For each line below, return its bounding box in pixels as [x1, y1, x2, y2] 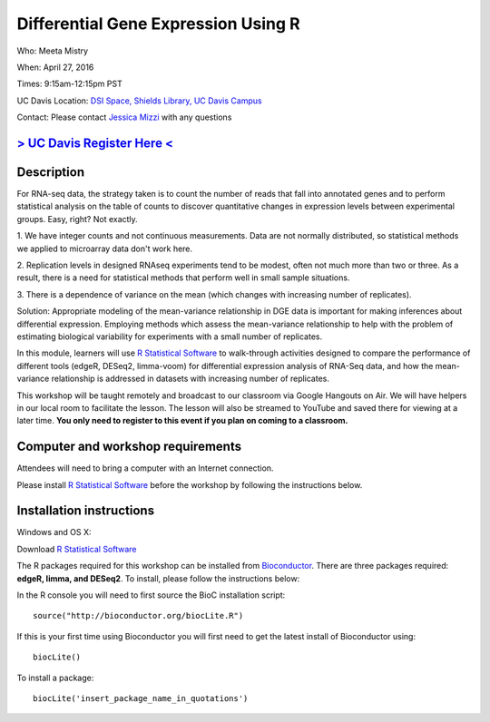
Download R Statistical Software [16, 543, 137, 554]
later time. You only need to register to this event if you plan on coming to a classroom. [16, 415, 348, 426]
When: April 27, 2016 [16, 62, 94, 73]
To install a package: [16, 672, 94, 683]
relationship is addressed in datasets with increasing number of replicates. [51, 373, 330, 385]
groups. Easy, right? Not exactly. [16, 213, 138, 224]
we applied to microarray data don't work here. [16, 243, 193, 254]
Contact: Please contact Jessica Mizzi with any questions [16, 112, 232, 122]
